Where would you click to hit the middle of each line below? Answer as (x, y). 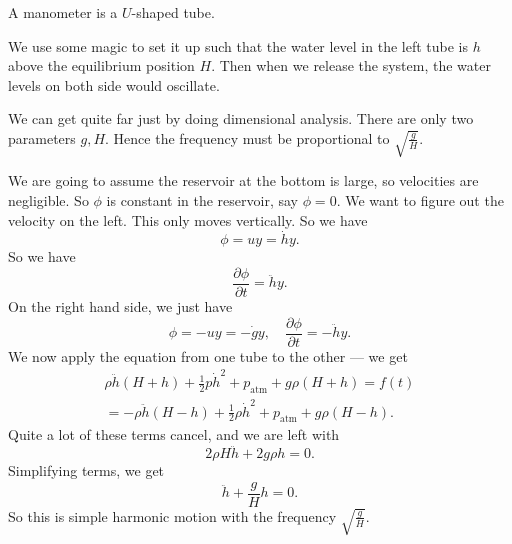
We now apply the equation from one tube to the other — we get (208, 355)
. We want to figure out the (420, 200)
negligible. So (48, 200)
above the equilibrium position (101, 65)
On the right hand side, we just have (120, 306)
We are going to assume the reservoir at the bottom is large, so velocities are (243, 180)
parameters (42, 137)
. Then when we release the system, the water (351, 65)
